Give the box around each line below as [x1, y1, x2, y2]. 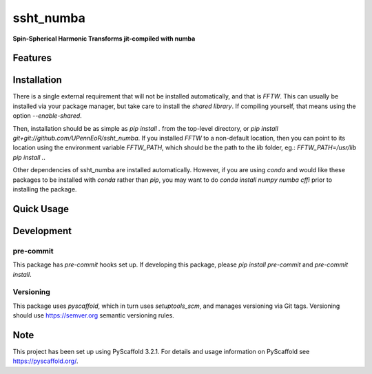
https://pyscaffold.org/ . [12, 357, 79, 365]
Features [12, 52, 52, 64]
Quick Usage [12, 203, 69, 215]
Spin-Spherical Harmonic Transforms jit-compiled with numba [12, 34, 196, 43]
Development [12, 225, 72, 237]
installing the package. [12, 185, 77, 193]
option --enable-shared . [12, 112, 82, 120]
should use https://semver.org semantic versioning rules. [12, 311, 175, 320]
